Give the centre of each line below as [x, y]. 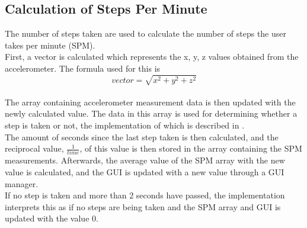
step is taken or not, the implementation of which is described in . [125, 125]
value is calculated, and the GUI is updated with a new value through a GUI [145, 172]
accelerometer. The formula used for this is [83, 68]
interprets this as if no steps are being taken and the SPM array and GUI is [143, 206]
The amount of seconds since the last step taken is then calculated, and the [142, 137]
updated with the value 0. [52, 218]
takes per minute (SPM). [50, 45]
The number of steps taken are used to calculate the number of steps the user [146, 33]
